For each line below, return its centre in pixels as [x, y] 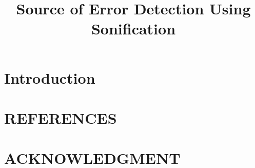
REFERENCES [61, 117]
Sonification [133, 29]
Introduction [50, 77]
